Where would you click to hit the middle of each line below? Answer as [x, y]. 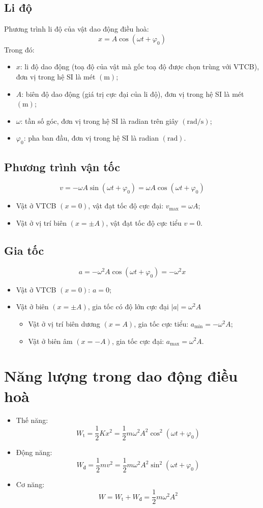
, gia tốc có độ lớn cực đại [128, 306]
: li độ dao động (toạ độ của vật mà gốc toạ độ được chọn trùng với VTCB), [140, 66]
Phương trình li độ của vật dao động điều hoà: [77, 29]
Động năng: [34, 452]
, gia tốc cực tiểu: [161, 323]
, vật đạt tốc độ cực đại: [126, 206]
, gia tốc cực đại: [138, 341]
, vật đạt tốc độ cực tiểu [144, 222]
